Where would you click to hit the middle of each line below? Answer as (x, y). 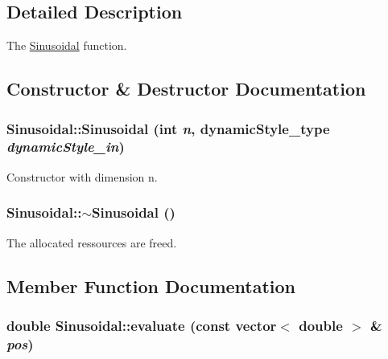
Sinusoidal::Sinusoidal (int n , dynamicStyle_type (168, 128)
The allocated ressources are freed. (92, 242)
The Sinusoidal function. (67, 45)
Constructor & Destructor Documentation (186, 89)
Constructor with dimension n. (82, 176)
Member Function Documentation (151, 286)
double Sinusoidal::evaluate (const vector (142, 325)
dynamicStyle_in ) (66, 147)
